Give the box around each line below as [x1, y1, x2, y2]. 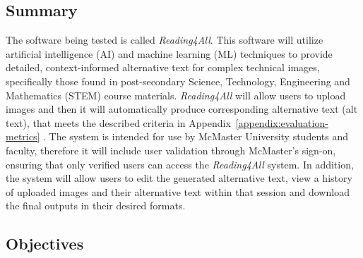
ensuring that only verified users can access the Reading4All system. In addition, [6, 156, 354, 171]
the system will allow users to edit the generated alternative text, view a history [6, 171, 352, 185]
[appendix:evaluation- [235, 115, 328, 130]
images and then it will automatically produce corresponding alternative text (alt [6, 102, 358, 116]
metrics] [6, 129, 40, 144]
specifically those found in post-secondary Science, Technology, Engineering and [6, 73, 350, 88]
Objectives [6, 233, 84, 254]
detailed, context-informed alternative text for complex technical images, [6, 60, 320, 75]
